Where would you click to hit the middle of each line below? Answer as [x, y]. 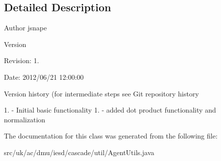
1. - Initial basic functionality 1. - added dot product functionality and [110, 110]
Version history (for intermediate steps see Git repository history [101, 93]
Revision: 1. [22, 60]
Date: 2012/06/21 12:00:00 [44, 77]
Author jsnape [26, 28]
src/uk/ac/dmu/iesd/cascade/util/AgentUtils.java [79, 152]
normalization [25, 119]
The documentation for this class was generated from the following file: [111, 136]
